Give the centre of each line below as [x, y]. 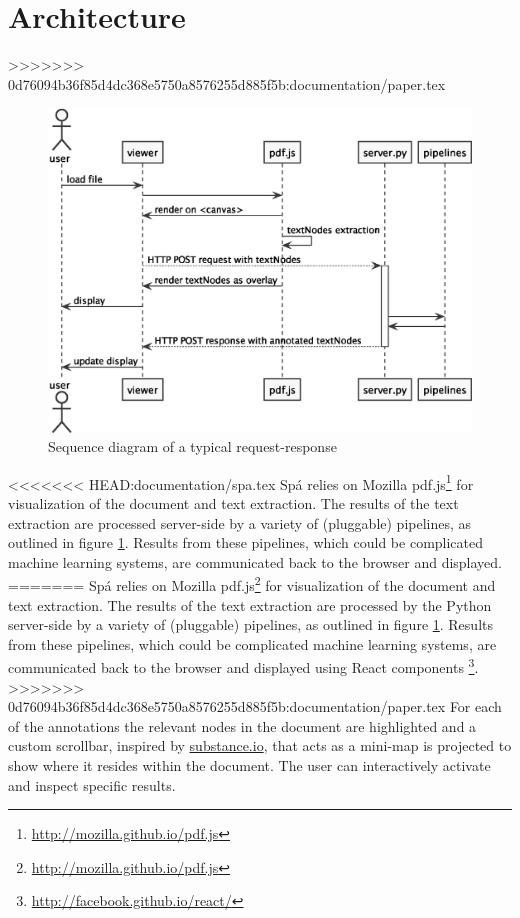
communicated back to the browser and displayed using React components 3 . [243, 666]
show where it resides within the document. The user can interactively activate [249, 764]
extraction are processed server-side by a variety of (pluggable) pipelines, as [240, 522]
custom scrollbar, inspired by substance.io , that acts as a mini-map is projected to [260, 745]
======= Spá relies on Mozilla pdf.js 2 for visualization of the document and [252, 583]
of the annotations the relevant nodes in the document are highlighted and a [242, 725]
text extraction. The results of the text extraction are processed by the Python [250, 604]
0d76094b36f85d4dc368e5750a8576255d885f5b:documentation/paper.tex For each [255, 706]
